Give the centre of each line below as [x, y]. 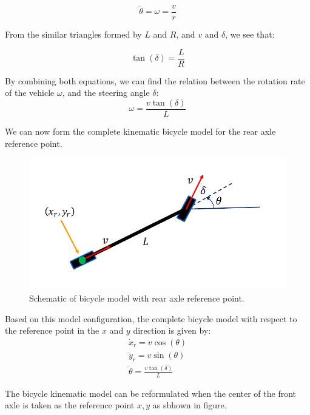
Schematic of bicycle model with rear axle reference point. [137, 298]
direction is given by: [172, 330]
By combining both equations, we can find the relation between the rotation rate [155, 80]
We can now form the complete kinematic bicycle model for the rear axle [140, 131]
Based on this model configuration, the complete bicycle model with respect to [151, 318]
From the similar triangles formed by [73, 34]
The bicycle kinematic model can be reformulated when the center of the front [151, 393]
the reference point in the [52, 330]
